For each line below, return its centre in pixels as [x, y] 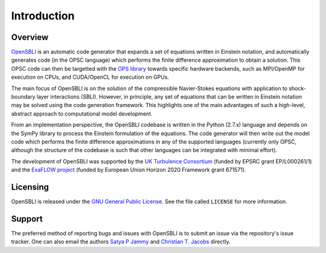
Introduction [43, 16]
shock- [297, 88]
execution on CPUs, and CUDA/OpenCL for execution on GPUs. [90, 77]
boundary [23, 97]
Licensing [30, 187]
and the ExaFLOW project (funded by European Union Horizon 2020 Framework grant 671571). [129, 170]
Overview [30, 37]
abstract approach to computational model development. [82, 113]
